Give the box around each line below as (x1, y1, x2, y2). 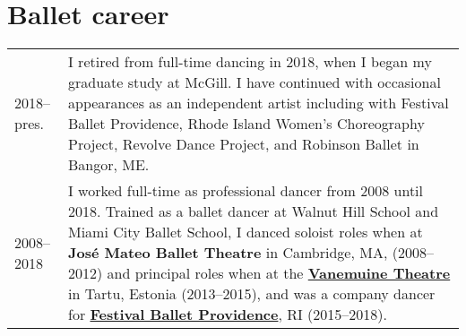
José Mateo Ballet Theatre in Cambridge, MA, (68, 242, 388, 263)
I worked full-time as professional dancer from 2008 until (68, 180, 424, 202)
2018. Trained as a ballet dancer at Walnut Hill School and (68, 201, 439, 222)
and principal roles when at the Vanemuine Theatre (107, 263, 451, 284)
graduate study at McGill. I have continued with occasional (68, 72, 441, 93)
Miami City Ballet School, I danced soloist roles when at (68, 221, 423, 243)
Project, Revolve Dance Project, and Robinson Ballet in (68, 134, 419, 155)
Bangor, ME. (68, 154, 150, 176)
